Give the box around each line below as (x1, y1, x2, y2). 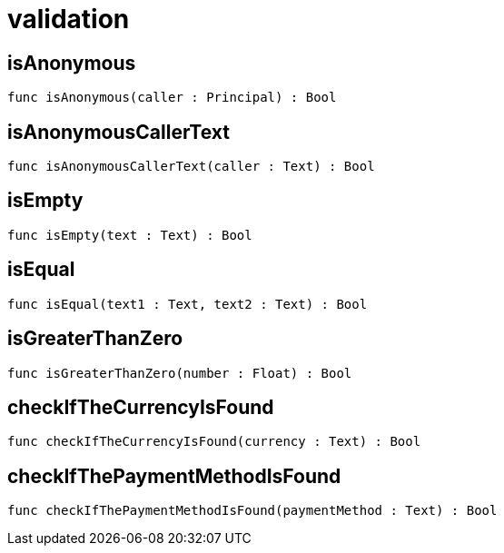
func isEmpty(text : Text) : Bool (7, 227, 252, 242)
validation (7, 4, 130, 35)
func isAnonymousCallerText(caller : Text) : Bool (7, 159, 375, 174)
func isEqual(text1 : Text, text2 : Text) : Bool (7, 296, 368, 311)
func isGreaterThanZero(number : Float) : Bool (7, 365, 352, 380)
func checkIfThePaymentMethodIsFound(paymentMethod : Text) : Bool (7, 503, 498, 518)
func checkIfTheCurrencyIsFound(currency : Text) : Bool (7, 434, 421, 449)
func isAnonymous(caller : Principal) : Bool (7, 90, 337, 105)
